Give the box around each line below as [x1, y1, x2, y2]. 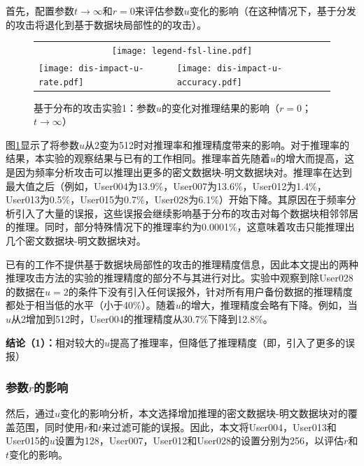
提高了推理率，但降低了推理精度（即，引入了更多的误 [110, 335, 356, 349]
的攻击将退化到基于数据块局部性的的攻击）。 [6, 17, 206, 31]
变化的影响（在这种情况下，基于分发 [189, 3, 356, 17]
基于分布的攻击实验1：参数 [34, 100, 156, 115]
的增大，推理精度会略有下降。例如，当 [181, 298, 358, 312]
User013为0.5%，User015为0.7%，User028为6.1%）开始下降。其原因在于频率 [6, 192, 346, 207]
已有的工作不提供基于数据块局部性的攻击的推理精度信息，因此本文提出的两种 [6, 256, 358, 271]
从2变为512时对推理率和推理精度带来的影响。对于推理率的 [85, 137, 350, 152]
